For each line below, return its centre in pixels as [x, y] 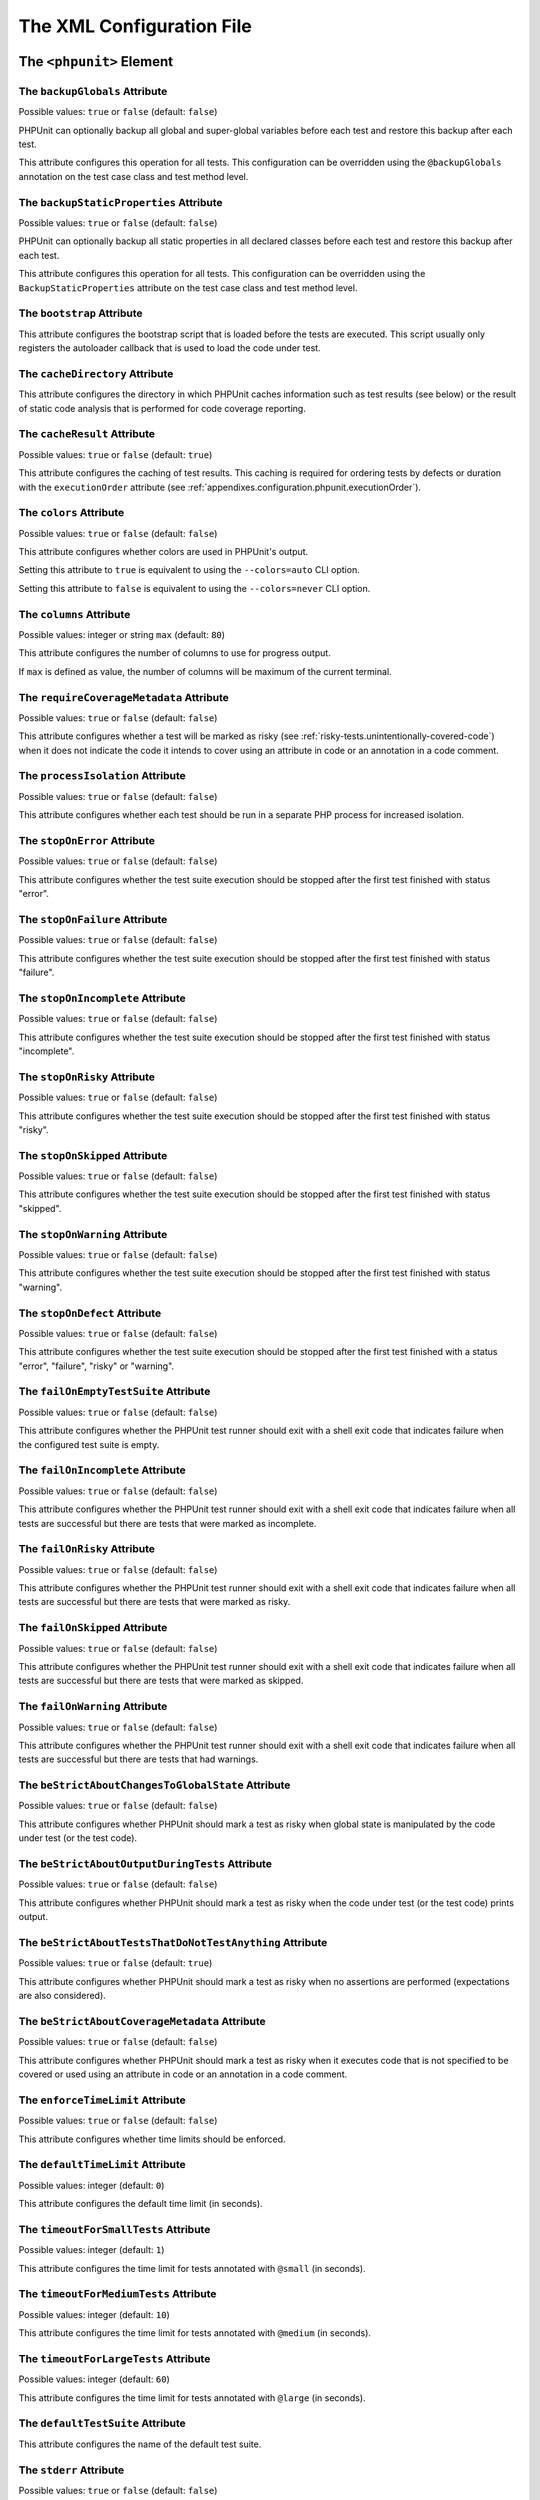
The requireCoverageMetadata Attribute [123, 697]
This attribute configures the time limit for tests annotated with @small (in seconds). [192, 2268]
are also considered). [62, 1996]
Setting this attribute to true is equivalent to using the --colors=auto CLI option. [189, 570]
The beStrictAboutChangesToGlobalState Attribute [154, 1785]
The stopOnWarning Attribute [93, 1234]
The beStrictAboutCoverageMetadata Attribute [142, 2021]
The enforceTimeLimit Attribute [102, 2100]
